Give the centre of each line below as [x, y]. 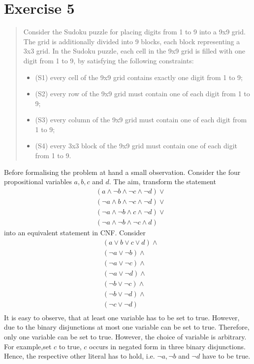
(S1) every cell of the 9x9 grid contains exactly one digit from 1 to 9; [139, 77]
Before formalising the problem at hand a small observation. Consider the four [122, 172]
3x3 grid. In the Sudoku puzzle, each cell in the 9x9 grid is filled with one [134, 51]
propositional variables [38, 182]
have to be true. [226, 356]
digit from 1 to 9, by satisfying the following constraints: [109, 60]
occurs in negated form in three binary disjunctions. [167, 346]
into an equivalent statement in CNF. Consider [75, 232]
